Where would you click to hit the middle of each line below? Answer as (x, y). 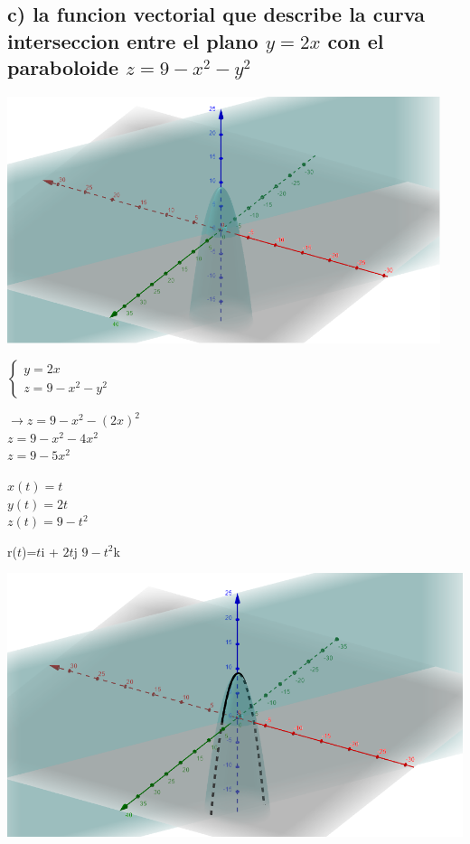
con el (356, 40)
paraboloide (63, 67)
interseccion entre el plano (133, 40)
